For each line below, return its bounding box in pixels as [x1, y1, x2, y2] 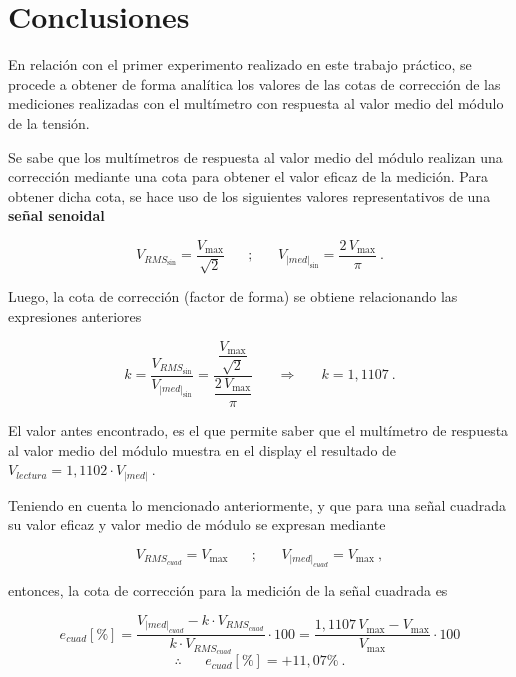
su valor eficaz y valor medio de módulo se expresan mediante [8, 514, 386, 535]
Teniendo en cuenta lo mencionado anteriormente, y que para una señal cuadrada [8, 494, 507, 515]
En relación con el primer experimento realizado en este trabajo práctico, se [8, 54, 472, 75]
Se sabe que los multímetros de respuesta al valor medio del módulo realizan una [8, 146, 503, 167]
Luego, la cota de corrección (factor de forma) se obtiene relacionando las [8, 286, 458, 307]
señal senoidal [8, 205, 105, 226]
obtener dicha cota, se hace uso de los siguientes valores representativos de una [8, 185, 491, 206]
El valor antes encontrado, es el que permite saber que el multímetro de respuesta [8, 419, 509, 440]
